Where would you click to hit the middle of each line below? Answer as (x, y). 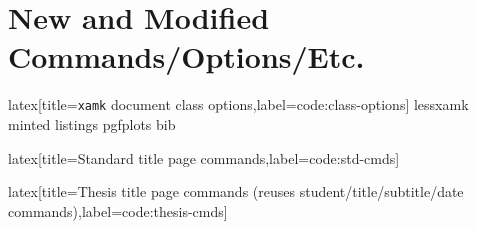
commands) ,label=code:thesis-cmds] (118, 210)
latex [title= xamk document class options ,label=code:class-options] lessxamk (238, 104)
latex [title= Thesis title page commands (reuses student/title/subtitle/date (236, 191)
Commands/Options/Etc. (186, 56)
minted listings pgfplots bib (92, 123)
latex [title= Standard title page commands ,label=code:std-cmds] (204, 157)
